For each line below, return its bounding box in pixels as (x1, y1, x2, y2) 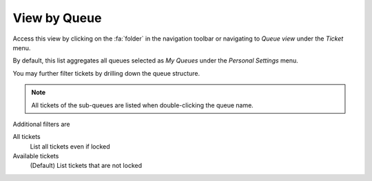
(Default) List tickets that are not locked (30, 162, 143, 170)
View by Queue (12, 10, 102, 25)
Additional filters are (12, 120, 70, 128)
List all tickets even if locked (30, 142, 110, 151)
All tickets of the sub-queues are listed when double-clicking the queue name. (31, 100, 254, 109)
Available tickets (12, 152, 59, 160)
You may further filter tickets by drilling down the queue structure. (12, 69, 200, 77)
